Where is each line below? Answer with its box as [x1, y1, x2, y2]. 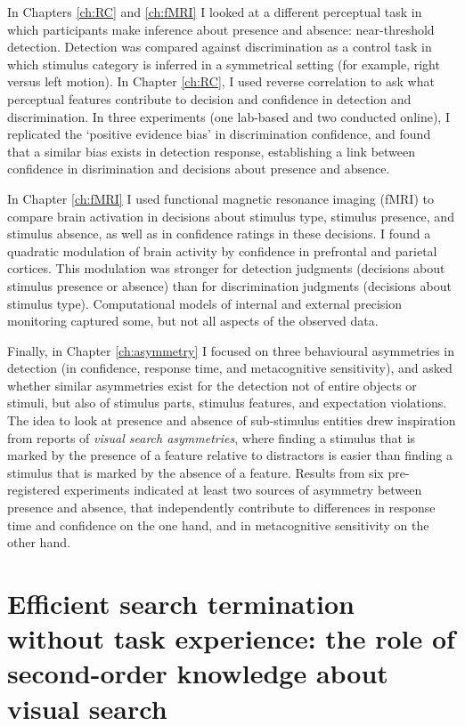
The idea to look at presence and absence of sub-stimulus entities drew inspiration [7, 411, 456, 430]
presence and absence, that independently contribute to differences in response [7, 498, 436, 517]
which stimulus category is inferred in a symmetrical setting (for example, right [7, 54, 440, 73]
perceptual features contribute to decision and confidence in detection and [7, 89, 412, 108]
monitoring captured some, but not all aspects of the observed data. [7, 311, 379, 330]
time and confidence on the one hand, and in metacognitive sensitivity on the [7, 515, 429, 534]
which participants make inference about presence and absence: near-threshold [7, 20, 435, 38]
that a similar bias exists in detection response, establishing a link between [7, 141, 416, 160]
